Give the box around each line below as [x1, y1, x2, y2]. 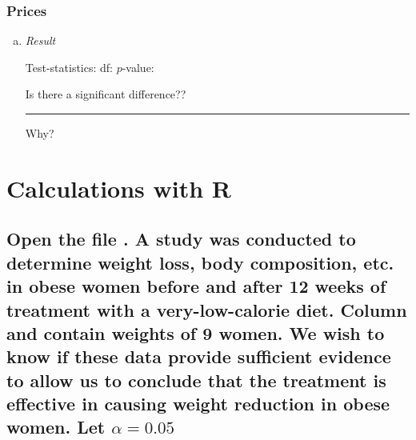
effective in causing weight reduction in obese [6, 391, 390, 416]
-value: [122, 58, 154, 75]
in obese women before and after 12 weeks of [6, 274, 386, 298]
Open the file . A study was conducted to [6, 226, 356, 251]
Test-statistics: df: [25, 58, 113, 75]
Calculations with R [6, 171, 232, 204]
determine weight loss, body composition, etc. [6, 250, 394, 274]
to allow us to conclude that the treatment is [6, 367, 386, 392]
